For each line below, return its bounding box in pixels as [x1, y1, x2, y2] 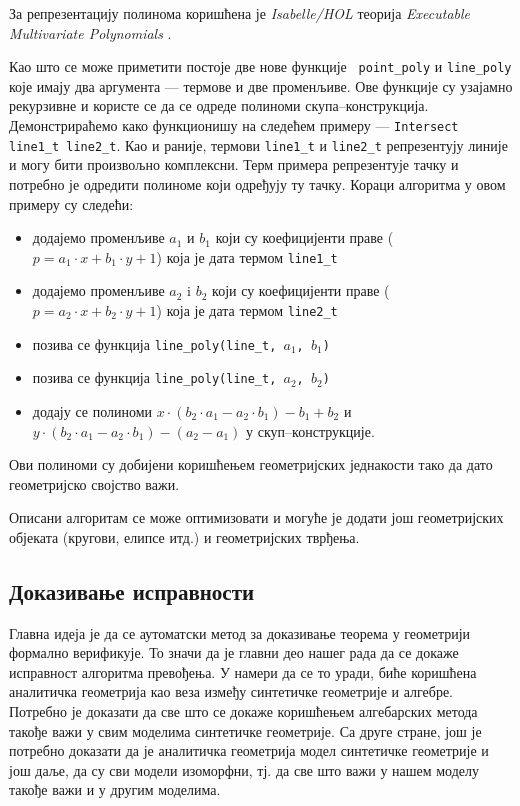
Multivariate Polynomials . [9, 22, 172, 43]
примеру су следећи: [9, 193, 134, 214]
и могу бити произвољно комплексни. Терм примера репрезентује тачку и [9, 154, 459, 175]
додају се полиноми [32, 400, 153, 421]
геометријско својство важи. [9, 473, 180, 494]
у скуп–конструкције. [246, 420, 375, 441]
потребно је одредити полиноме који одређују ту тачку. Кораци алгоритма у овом [9, 173, 506, 194]
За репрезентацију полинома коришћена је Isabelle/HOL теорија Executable [9, 3, 471, 23]
